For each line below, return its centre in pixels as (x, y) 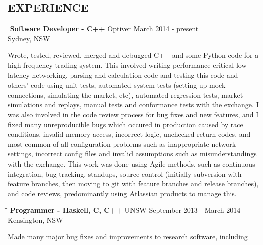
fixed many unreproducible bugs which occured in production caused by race (125, 124)
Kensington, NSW (35, 220)
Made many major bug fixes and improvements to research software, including (128, 237)
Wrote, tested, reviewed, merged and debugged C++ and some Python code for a (133, 55)
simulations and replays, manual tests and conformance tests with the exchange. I (133, 104)
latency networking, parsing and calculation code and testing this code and (123, 75)
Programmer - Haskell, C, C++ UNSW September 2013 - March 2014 (125, 210)
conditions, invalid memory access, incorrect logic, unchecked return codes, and (129, 134)
